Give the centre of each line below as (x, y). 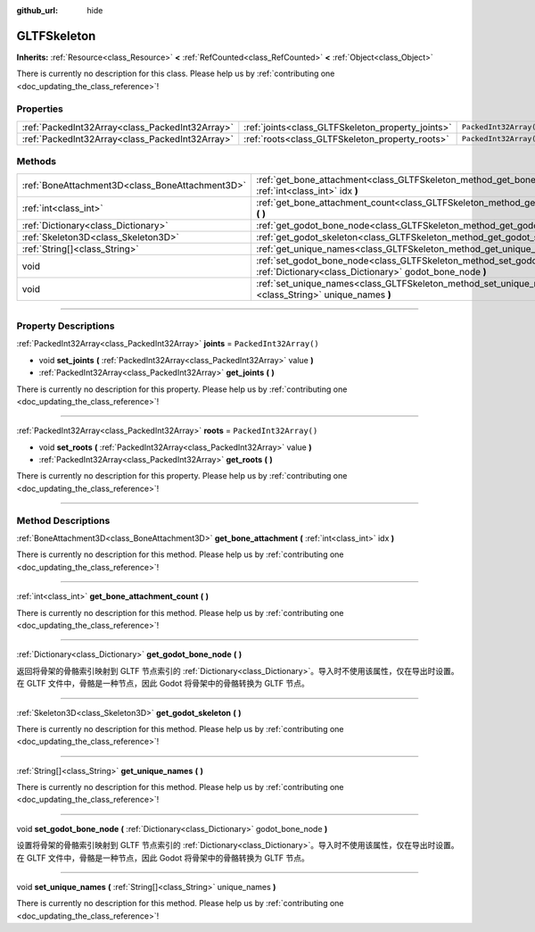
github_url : (37, 10)
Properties (40, 109)
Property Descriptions (66, 326)
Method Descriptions (63, 520)
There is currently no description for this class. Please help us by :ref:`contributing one (176, 74)
